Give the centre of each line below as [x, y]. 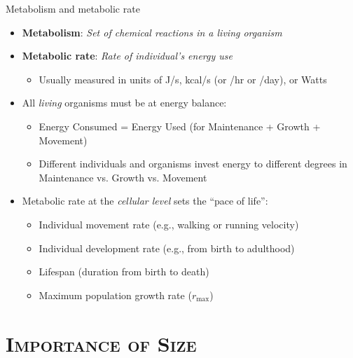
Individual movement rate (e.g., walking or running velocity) [169, 224]
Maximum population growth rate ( [115, 295]
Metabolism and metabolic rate [73, 8]
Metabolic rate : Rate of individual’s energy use [127, 56]
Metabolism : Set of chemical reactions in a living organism [152, 32]
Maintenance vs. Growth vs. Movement [123, 177]
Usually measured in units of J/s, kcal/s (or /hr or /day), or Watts [183, 79]
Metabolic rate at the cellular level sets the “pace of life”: [145, 201]
